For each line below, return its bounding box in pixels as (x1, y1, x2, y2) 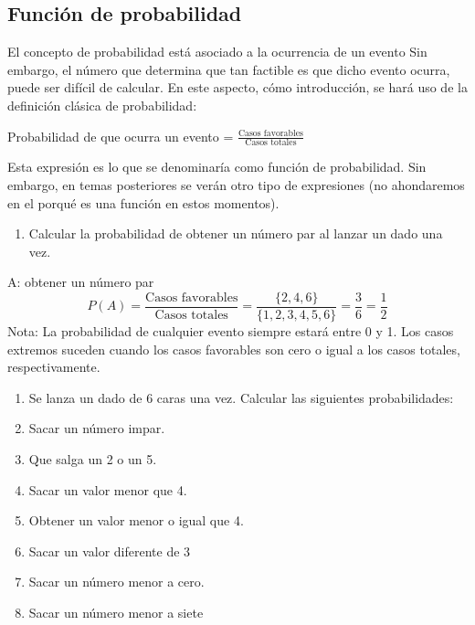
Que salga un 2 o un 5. (28, 450, 157, 468)
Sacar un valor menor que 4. (28, 480, 187, 499)
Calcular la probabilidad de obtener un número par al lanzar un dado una (28, 224, 443, 243)
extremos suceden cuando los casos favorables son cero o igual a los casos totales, (7, 339, 460, 358)
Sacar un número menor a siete (28, 602, 204, 621)
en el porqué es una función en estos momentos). (7, 193, 280, 212)
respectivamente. (7, 357, 100, 376)
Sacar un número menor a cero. (28, 572, 205, 591)
